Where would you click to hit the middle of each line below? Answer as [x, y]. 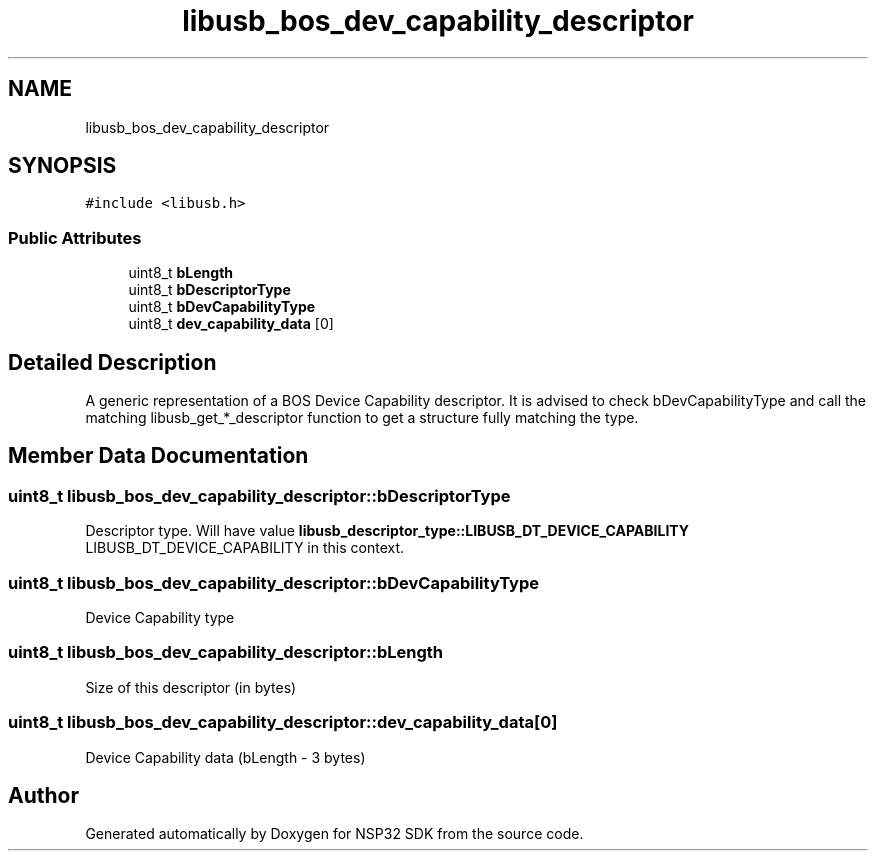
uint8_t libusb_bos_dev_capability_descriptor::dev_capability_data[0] [283, 722]
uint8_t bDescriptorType [209, 290]
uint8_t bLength [181, 273]
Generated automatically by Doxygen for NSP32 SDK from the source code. [334, 834]
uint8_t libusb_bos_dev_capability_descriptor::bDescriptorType [259, 495]
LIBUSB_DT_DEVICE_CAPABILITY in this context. [245, 548]
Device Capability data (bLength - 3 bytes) [225, 757]
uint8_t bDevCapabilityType [222, 307]
